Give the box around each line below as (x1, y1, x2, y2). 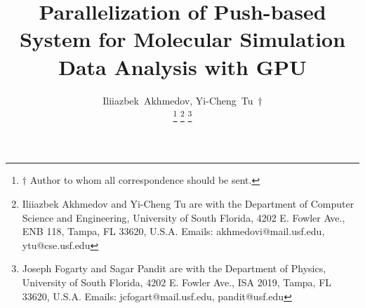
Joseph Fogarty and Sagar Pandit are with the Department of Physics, (22, 261, 326, 276)
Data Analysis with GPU (58, 52, 307, 81)
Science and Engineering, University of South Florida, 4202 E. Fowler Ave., (22, 210, 345, 225)
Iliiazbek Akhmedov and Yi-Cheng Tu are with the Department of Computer (22, 196, 354, 210)
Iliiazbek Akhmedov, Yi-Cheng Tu (102, 93, 253, 107)
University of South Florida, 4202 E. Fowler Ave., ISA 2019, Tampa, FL (22, 274, 332, 289)
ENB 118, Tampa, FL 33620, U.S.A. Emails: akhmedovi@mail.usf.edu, (22, 224, 325, 239)
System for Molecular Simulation (19, 25, 346, 53)
